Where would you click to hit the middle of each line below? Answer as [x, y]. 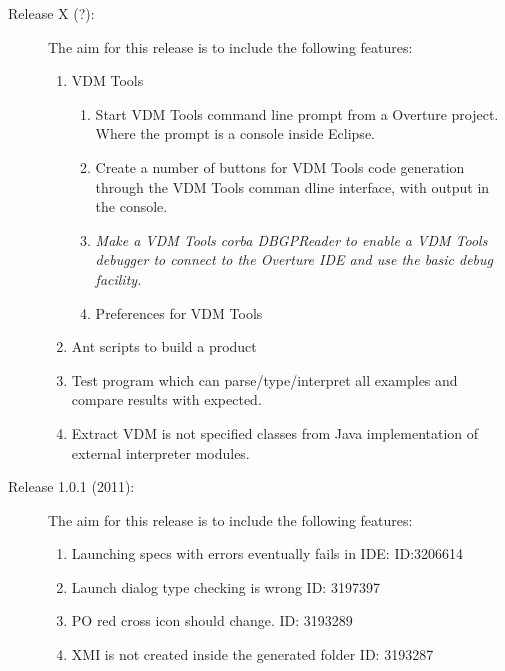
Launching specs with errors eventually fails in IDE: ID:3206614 [267, 553]
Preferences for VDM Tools [179, 312]
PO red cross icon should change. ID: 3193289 [212, 620]
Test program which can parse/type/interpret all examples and [264, 379]
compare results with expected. [166, 399]
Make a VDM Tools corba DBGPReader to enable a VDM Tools [291, 239]
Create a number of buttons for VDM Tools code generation [280, 166]
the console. [131, 206]
